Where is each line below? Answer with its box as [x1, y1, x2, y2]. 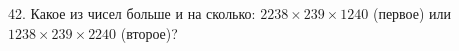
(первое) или [372, 3, 452, 23]
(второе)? [120, 22, 178, 43]
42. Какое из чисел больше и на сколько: [8, 3, 256, 23]
